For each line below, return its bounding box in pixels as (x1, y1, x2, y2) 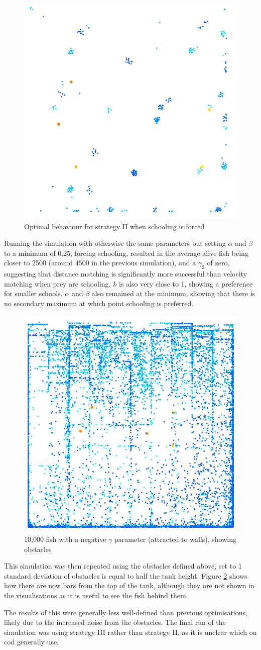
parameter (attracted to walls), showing (114, 533, 236, 544)
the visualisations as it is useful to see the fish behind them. (4, 590, 188, 600)
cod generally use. (4, 636, 59, 647)
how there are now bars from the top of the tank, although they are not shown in (4, 580, 254, 591)
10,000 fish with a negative (24, 533, 106, 544)
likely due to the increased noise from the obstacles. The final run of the (4, 617, 226, 627)
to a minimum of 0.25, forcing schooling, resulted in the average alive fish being (4, 247, 248, 258)
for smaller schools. (4, 288, 63, 299)
